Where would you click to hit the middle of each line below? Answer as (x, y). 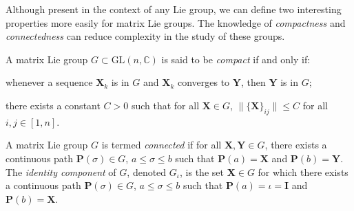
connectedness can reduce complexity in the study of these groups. (145, 36)
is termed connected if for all (162, 145)
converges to (204, 82)
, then (253, 82)
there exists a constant (53, 105)
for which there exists (303, 171)
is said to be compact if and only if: (236, 59)
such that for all (165, 105)
